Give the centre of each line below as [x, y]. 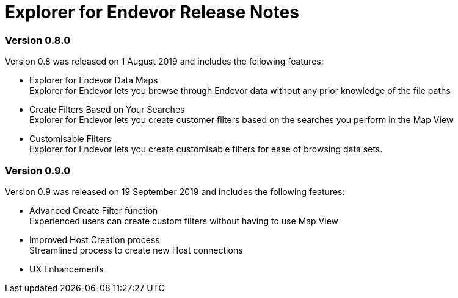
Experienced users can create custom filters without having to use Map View [184, 221]
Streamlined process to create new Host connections [136, 250]
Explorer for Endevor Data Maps [94, 80]
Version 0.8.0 [38, 40]
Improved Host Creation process [95, 239]
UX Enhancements [67, 269]
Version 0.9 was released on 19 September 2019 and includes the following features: [175, 191]
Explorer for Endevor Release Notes [152, 12]
